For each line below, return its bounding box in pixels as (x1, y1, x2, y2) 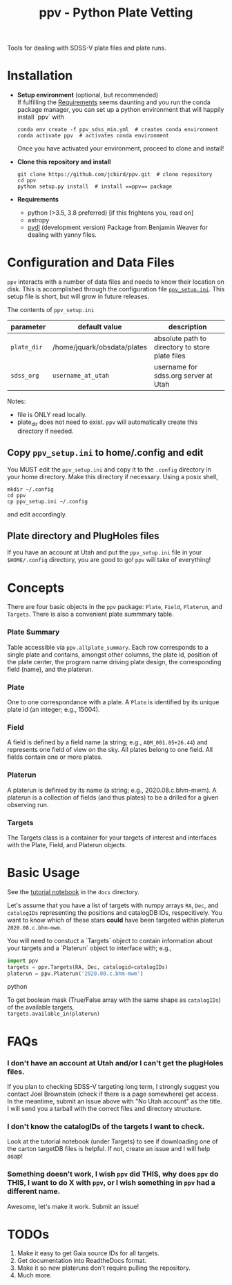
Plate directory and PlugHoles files (7, 530, 159, 542)
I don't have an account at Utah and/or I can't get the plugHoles (7, 1058, 224, 1067)
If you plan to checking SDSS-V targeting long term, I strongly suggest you (7, 1082, 220, 1090)
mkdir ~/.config (7, 485, 54, 493)
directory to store (154, 342, 211, 352)
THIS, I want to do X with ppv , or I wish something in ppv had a (7, 1178, 215, 1188)
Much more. (17, 1271, 52, 1279)
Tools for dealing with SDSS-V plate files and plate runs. (7, 44, 167, 52)
